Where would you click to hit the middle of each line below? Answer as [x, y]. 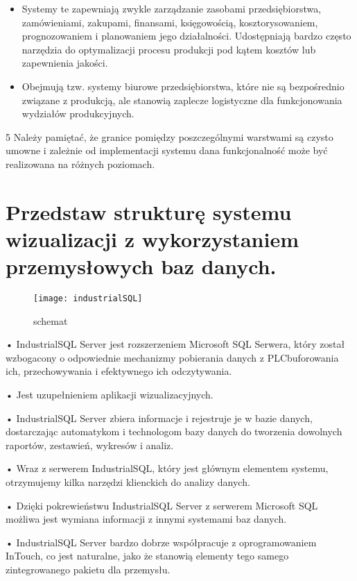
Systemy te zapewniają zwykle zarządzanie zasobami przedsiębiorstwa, [172, 8]
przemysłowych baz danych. [141, 266]
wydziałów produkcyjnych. [78, 113]
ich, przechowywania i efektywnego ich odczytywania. [119, 371]
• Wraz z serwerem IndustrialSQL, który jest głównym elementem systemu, [167, 468]
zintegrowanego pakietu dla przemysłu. [88, 569]
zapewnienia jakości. [65, 63]
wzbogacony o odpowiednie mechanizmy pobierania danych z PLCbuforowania [172, 357]
